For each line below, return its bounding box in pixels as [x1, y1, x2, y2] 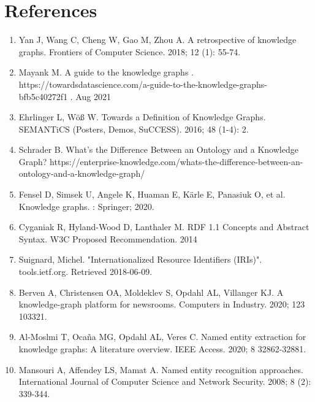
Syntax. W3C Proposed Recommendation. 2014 [18, 232, 197, 245]
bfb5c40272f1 [18, 90, 68, 102]
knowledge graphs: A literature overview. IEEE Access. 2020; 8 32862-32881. [18, 342, 306, 355]
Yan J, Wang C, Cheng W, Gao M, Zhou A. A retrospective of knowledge [18, 33, 297, 46]
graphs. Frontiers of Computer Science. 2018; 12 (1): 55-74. [18, 45, 241, 58]
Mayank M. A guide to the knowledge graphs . [18, 66, 194, 79]
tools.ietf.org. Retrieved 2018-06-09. [18, 265, 153, 278]
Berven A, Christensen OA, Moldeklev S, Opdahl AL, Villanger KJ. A [18, 285, 284, 298]
